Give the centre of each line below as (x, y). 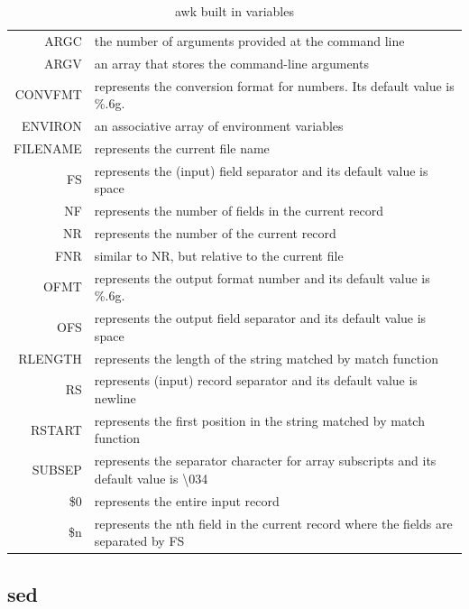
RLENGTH (50, 358)
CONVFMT (48, 94)
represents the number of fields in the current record (239, 211)
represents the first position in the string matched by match (259, 420)
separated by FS (139, 541)
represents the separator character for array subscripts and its (265, 461)
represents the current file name (182, 148)
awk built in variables (234, 11)
